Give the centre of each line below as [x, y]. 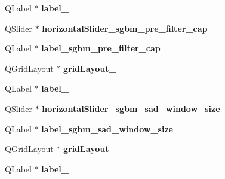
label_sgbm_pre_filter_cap [101, 48]
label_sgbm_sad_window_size [107, 128]
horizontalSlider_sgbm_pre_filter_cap [125, 28]
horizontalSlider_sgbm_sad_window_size [131, 108]
